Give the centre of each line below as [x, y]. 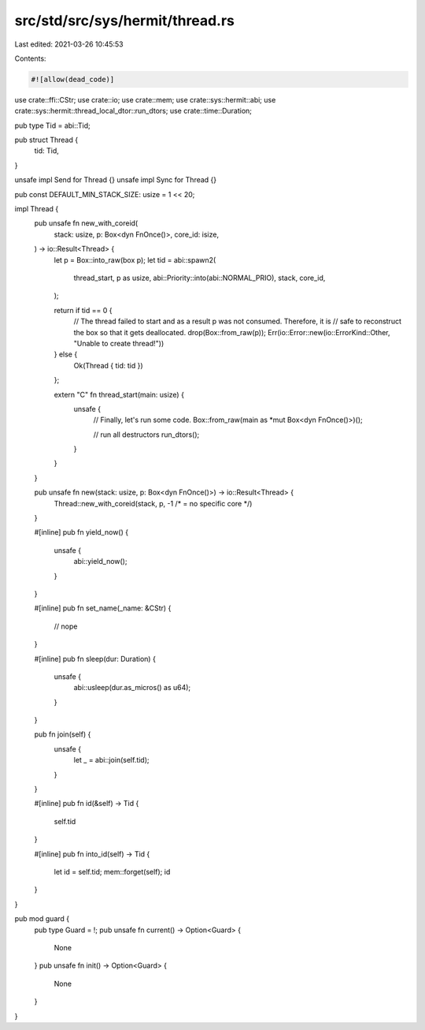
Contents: [30, 58]
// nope [66, 626]
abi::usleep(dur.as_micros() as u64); [132, 688]
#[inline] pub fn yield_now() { [81, 532]
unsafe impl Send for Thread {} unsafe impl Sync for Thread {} [116, 180]
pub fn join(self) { [63, 734]
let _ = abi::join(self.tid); [111, 760]
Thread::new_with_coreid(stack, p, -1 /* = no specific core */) [153, 503]
